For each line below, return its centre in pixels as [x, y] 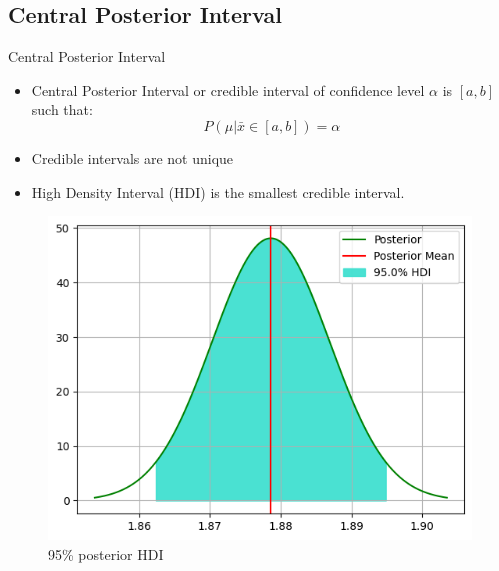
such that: [62, 109]
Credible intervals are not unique [132, 157]
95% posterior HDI [106, 553]
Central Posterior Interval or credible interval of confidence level [228, 89]
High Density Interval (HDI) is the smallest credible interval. [218, 191]
